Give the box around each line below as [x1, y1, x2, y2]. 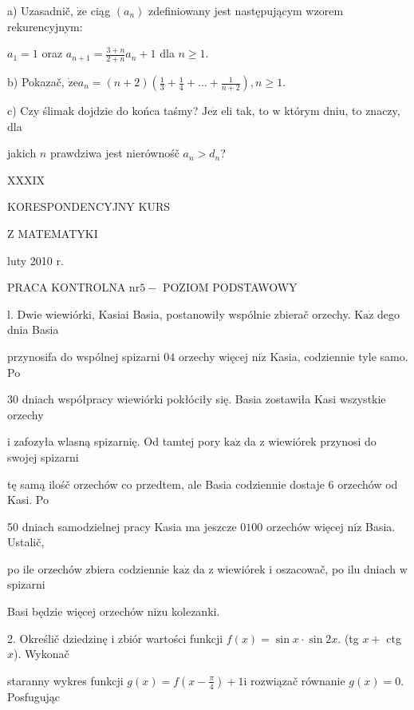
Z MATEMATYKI [7, 224, 98, 241]
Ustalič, [7, 533, 45, 550]
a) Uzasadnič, [7, 2, 73, 18]
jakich [7, 145, 37, 161]
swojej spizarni [7, 448, 79, 465]
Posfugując [7, 688, 61, 704]
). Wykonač [14, 645, 69, 662]
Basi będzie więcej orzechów [7, 603, 144, 620]
